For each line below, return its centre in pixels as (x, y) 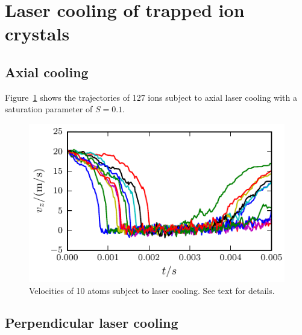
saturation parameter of (49, 109)
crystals (37, 33)
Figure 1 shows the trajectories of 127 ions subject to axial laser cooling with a (151, 97)
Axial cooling (47, 72)
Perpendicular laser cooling (92, 323)
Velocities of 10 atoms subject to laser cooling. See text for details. (152, 290)
